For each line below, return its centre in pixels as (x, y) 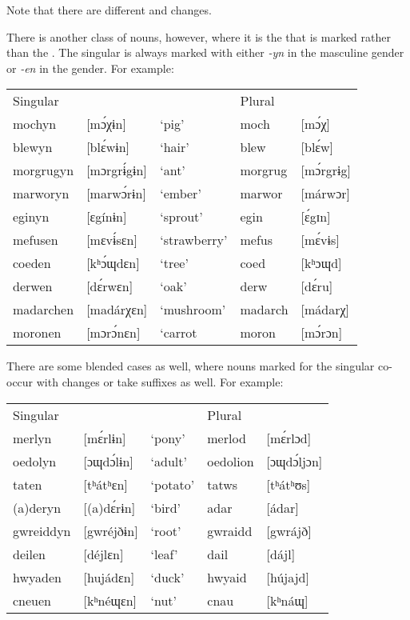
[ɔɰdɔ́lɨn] (108, 461)
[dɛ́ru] (317, 286)
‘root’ (166, 530)
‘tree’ (174, 263)
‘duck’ (167, 577)
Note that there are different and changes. (109, 10)
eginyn (31, 217)
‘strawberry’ (194, 240)
